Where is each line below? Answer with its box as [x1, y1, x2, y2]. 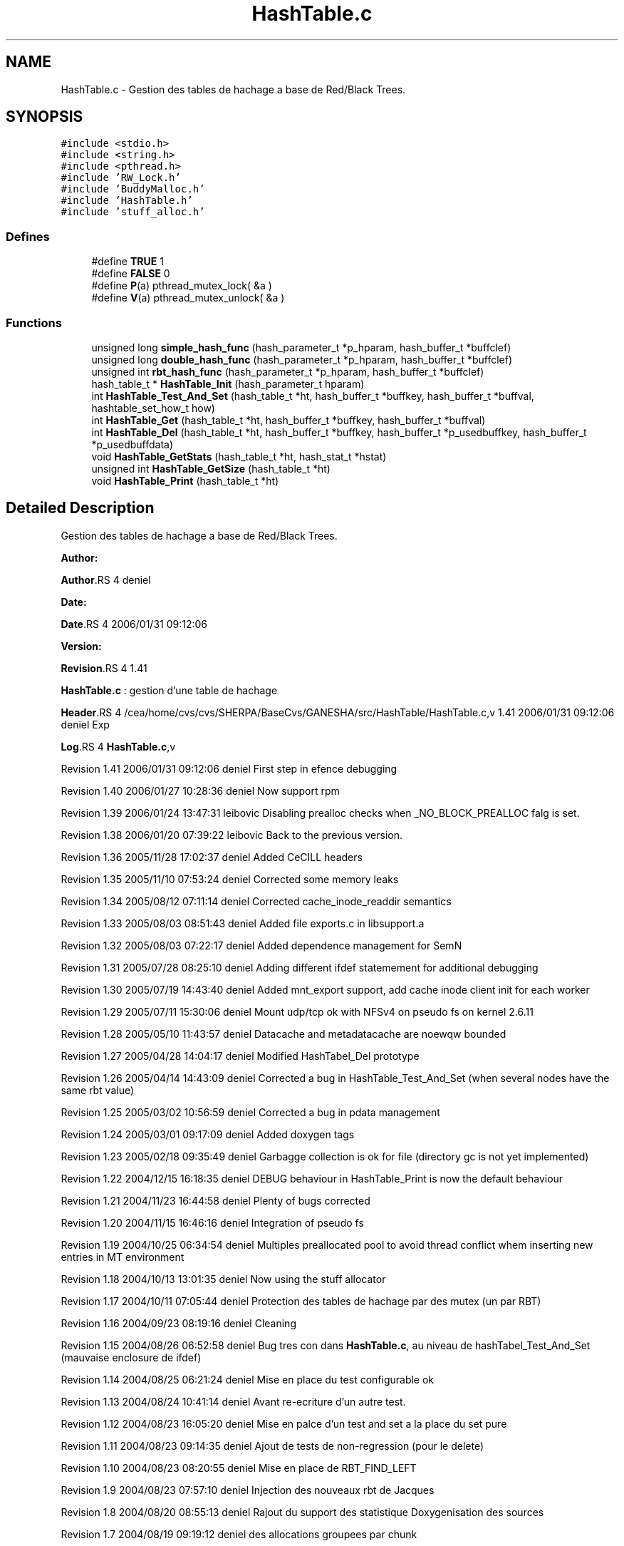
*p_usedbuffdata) [91, 438, 174, 450]
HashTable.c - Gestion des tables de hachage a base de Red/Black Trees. [61, 83, 406, 96]
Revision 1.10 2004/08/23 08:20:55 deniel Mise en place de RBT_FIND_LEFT [61, 1461, 417, 1474]
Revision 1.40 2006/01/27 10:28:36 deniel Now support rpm [61, 784, 340, 797]
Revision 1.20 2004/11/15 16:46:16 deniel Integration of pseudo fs [61, 1216, 364, 1229]
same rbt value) [61, 1083, 135, 1096]
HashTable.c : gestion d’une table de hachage [61, 684, 278, 696]
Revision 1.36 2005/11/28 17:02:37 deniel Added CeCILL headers [61, 850, 363, 863]
